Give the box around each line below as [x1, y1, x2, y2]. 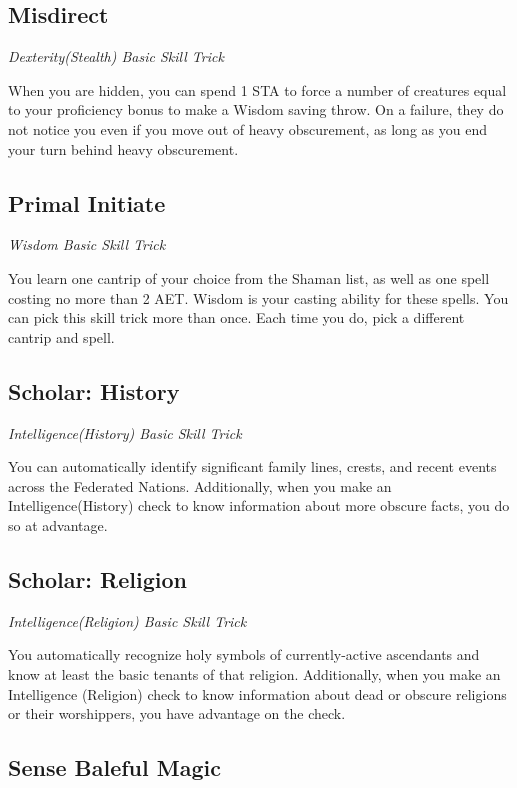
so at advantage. [8, 514, 108, 535]
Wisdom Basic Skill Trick [8, 234, 166, 255]
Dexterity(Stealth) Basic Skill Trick [8, 46, 224, 67]
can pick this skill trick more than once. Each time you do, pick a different [8, 307, 465, 328]
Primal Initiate [8, 187, 166, 218]
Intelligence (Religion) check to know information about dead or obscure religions [8, 683, 507, 704]
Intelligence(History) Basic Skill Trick [8, 422, 242, 443]
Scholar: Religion [8, 563, 187, 594]
